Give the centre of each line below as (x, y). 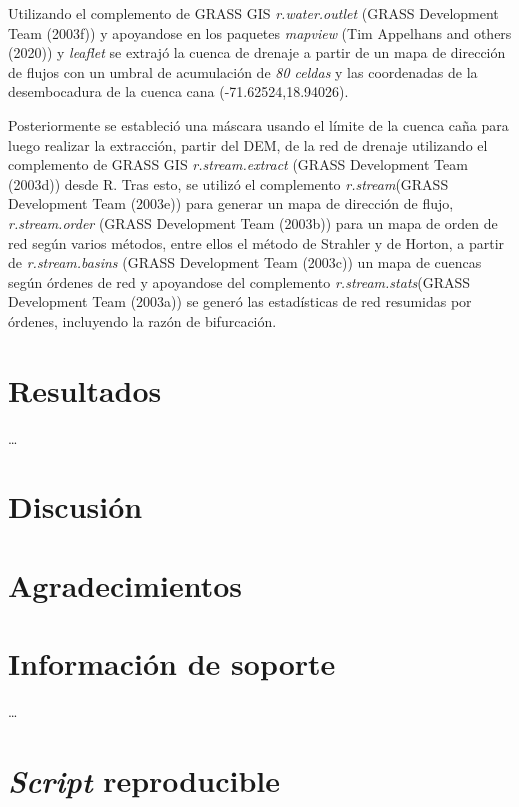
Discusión (75, 506)
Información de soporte (172, 663)
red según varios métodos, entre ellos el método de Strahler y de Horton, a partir (256, 242)
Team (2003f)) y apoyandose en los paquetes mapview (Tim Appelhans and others (260, 32)
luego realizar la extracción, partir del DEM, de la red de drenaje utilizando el (248, 144)
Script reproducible (144, 780)
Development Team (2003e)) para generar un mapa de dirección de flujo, (231, 203)
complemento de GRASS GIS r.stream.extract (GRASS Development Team (238, 164)
